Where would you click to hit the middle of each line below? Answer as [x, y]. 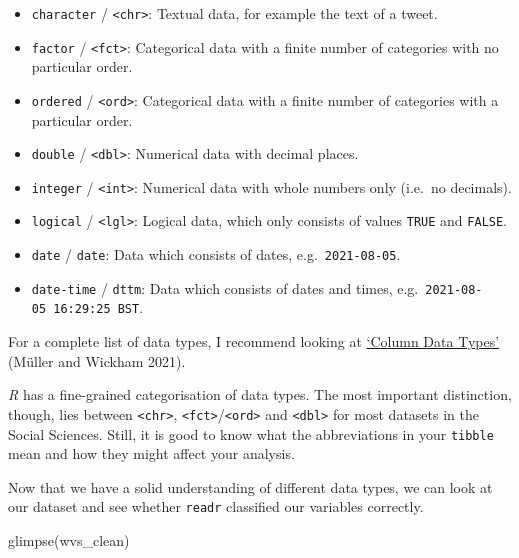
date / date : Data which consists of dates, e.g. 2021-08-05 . [216, 254]
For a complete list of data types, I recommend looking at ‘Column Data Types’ [254, 341]
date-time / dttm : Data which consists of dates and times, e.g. [225, 287]
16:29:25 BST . [98, 307]
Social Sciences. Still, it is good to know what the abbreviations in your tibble [251, 433]
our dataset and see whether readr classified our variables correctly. [216, 506]
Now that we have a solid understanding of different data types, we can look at [250, 486]
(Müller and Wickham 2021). [97, 360]
